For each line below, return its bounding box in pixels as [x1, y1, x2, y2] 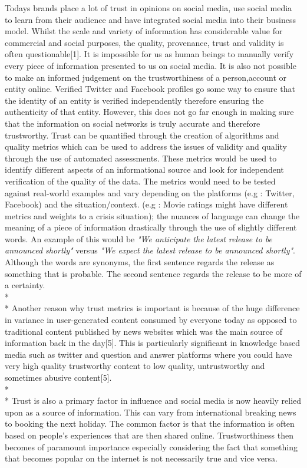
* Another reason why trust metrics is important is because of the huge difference [5, 302, 300, 314]
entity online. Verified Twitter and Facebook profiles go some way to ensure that [5, 83, 295, 95]
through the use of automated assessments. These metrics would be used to [5, 151, 277, 164]
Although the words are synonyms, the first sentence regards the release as [5, 256, 275, 268]
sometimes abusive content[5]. [5, 371, 112, 383]
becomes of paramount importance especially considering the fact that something [5, 440, 298, 453]
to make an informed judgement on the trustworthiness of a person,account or [5, 71, 287, 83]
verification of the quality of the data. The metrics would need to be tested [5, 174, 276, 187]
